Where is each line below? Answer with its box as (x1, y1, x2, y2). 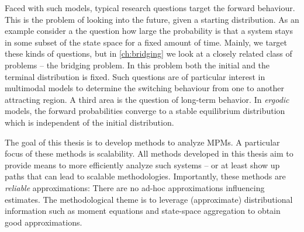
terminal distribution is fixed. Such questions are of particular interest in (5, 70, 265, 82)
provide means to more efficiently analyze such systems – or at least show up (5, 158, 280, 171)
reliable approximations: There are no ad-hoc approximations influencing (5, 181, 265, 193)
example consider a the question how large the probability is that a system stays (5, 25, 293, 37)
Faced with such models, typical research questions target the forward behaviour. (5, 2, 295, 13)
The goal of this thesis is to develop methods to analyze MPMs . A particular (5, 136, 280, 148)
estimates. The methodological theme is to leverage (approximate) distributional (5, 193, 293, 205)
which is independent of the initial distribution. (5, 116, 174, 128)
